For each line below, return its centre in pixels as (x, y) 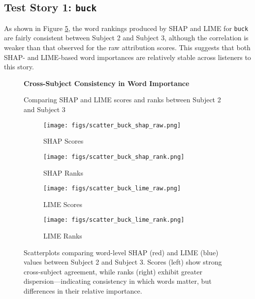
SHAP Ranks (63, 172)
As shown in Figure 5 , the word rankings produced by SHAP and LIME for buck (126, 28)
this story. (19, 67)
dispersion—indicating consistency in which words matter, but (118, 281)
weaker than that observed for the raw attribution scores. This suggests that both (127, 47)
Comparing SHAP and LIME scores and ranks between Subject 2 (122, 100)
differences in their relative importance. (83, 290)
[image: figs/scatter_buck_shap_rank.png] (114, 157)
